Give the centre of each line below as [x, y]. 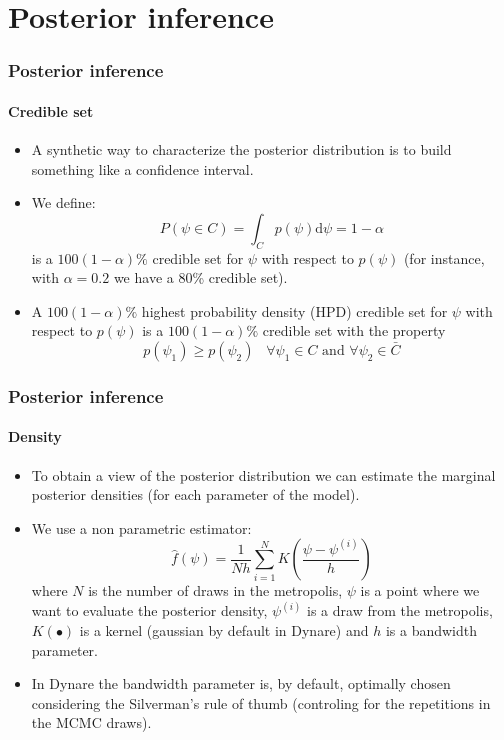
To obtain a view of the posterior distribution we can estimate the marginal [263, 474]
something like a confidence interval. [142, 168]
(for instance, [444, 257]
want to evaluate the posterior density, [149, 610]
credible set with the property [354, 330]
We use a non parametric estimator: [141, 527]
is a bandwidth [431, 630]
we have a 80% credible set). [200, 277]
